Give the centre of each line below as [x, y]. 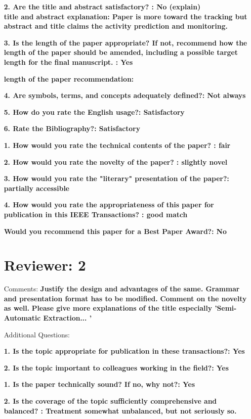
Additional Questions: [37, 334]
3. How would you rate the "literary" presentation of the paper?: [117, 178]
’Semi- [226, 308]
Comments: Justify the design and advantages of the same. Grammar [122, 289]
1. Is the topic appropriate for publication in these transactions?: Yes [125, 351]
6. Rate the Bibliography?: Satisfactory [72, 128]
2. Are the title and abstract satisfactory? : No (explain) [102, 6]
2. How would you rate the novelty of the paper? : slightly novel [116, 162]
